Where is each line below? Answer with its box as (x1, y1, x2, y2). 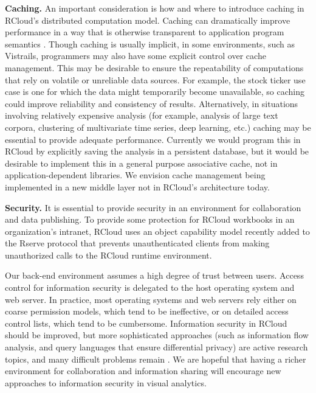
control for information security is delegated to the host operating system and (5, 281, 295, 294)
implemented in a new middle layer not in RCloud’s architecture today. (5, 180, 270, 193)
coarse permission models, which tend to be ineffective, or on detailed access (5, 305, 289, 318)
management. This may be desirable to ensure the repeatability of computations (5, 61, 304, 74)
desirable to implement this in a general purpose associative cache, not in (5, 156, 278, 169)
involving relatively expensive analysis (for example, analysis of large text (5, 109, 278, 122)
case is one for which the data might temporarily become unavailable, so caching (5, 85, 305, 98)
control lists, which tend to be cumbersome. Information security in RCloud (5, 316, 287, 329)
